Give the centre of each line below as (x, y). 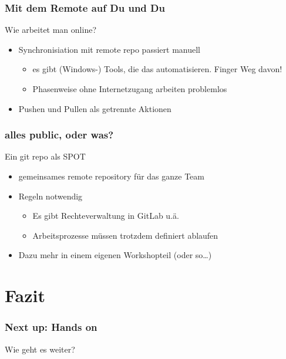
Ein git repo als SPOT (45, 156)
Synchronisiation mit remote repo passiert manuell (109, 49)
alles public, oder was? (59, 135)
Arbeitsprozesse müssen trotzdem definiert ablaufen (125, 235)
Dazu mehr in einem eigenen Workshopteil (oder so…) (115, 255)
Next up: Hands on (51, 327)
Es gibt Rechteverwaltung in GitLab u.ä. (106, 216)
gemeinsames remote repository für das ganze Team (111, 176)
